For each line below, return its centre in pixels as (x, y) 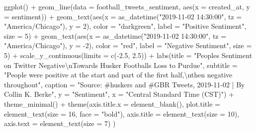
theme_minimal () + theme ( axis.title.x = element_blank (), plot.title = (112, 103)
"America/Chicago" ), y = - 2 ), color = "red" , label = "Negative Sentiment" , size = (128, 45)
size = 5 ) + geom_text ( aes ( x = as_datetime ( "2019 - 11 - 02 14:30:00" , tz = (115, 35)
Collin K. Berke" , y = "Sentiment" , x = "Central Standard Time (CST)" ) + (119, 94)
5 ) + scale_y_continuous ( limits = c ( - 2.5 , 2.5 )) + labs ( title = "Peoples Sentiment (128, 55)
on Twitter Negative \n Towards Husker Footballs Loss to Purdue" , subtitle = (121, 65)
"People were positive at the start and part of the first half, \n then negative (118, 75)
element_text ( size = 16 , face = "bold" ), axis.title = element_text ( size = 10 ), (122, 113)
